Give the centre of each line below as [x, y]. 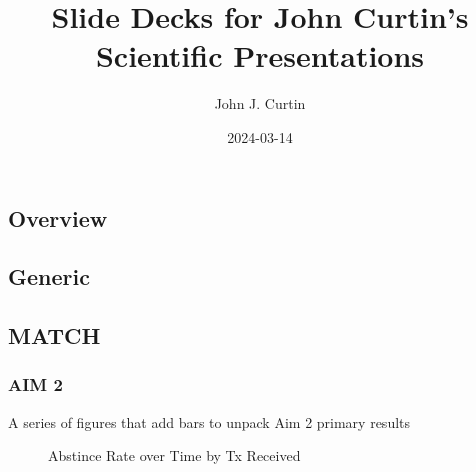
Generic [49, 276]
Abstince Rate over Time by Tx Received [174, 455]
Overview [58, 217]
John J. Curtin [260, 103]
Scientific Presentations [260, 55]
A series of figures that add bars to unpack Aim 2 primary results [209, 421]
